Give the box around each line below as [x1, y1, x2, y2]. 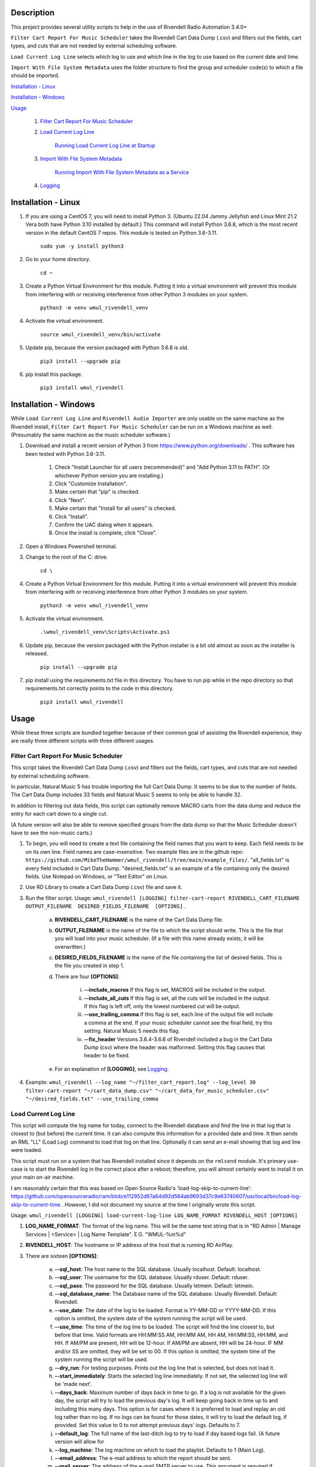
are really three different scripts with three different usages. [11, 737, 155, 745]
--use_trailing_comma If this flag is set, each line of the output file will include [84, 1011, 273, 1018]
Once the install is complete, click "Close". [54, 529, 157, 536]
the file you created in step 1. [54, 962, 125, 969]
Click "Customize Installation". [54, 480, 128, 487]
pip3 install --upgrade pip [40, 358, 121, 364]
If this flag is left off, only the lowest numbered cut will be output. [84, 1003, 241, 1010]
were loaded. [11, 1147, 43, 1154]
